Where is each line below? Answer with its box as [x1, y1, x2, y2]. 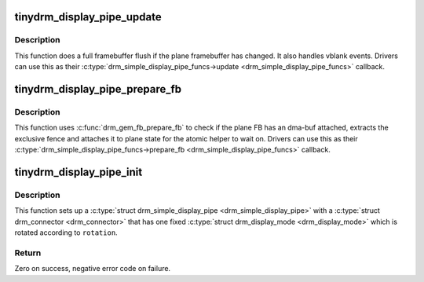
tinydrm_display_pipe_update [14, 10, 163, 24]
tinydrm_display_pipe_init [14, 165, 143, 178]
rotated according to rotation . [14, 228, 118, 237]
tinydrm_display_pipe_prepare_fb [14, 82, 182, 96]
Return [14, 247, 42, 258]
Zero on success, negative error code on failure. [14, 264, 171, 273]
